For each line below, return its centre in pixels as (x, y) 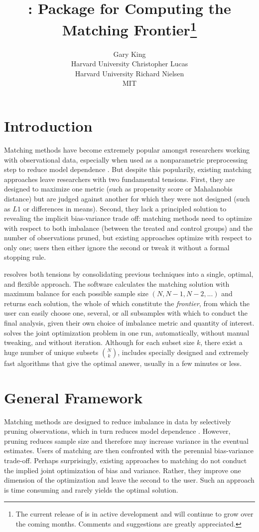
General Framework (73, 397)
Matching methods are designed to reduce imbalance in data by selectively (118, 421)
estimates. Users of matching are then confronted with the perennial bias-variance (129, 450)
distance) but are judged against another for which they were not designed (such (127, 198)
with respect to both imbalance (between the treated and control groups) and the (129, 228)
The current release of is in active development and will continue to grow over (134, 514)
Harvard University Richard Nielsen (129, 73)
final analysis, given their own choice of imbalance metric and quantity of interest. (129, 323)
